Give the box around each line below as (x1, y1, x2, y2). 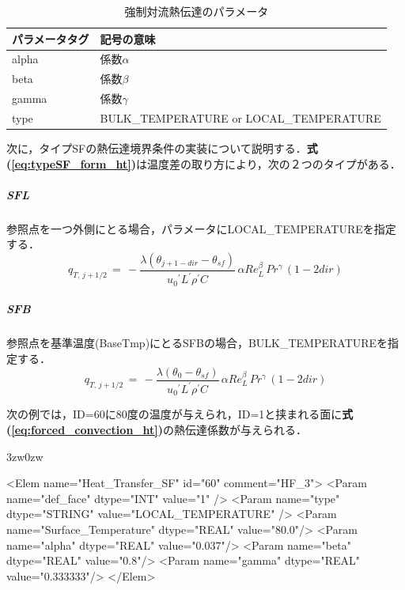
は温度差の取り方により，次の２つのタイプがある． (136, 155, 401, 172)
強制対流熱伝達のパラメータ (124, 3, 269, 19)
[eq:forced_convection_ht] (11, 422, 158, 438)
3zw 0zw (6, 448, 44, 464)
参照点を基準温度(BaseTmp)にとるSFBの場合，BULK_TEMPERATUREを (6, 335, 388, 351)
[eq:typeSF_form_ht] (11, 155, 131, 172)
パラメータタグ (12, 30, 89, 47)
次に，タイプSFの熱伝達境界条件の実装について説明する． (6, 140, 307, 157)
